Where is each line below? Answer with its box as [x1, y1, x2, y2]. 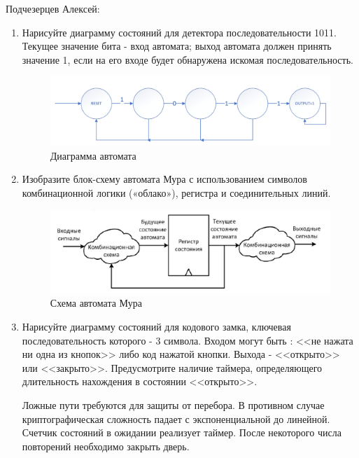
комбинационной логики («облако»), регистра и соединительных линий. [22, 186, 331, 200]
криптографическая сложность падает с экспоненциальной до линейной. [22, 411, 330, 426]
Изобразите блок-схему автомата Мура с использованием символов [22, 172, 307, 186]
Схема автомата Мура [50, 296, 142, 310]
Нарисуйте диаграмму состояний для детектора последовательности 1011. [22, 25, 337, 39]
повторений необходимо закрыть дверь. [22, 438, 190, 453]
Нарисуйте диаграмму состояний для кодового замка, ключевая [22, 319, 291, 333]
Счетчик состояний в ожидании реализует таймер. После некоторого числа [22, 425, 342, 440]
